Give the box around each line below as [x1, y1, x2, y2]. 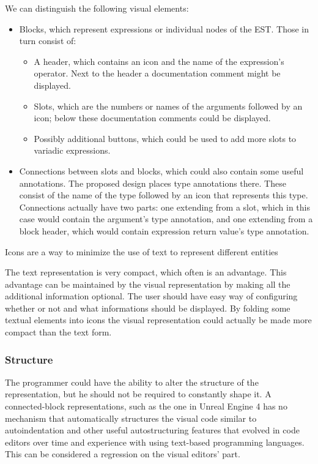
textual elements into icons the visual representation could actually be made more [5, 313, 312, 326]
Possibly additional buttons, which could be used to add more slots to [34, 132, 297, 144]
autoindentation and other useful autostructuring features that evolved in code [5, 424, 300, 436]
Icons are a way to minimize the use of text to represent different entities [5, 245, 278, 258]
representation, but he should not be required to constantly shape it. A [5, 387, 272, 400]
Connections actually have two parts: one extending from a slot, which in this [19, 200, 311, 213]
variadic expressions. [34, 144, 111, 157]
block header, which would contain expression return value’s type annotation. [19, 224, 309, 237]
